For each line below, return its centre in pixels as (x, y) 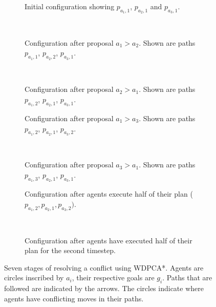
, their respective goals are (113, 277)
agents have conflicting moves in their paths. (74, 298)
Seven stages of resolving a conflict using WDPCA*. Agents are (104, 267)
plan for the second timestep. (70, 250)
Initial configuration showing (70, 6)
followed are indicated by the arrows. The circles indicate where (104, 288)
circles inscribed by (34, 277)
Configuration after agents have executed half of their (109, 240)
